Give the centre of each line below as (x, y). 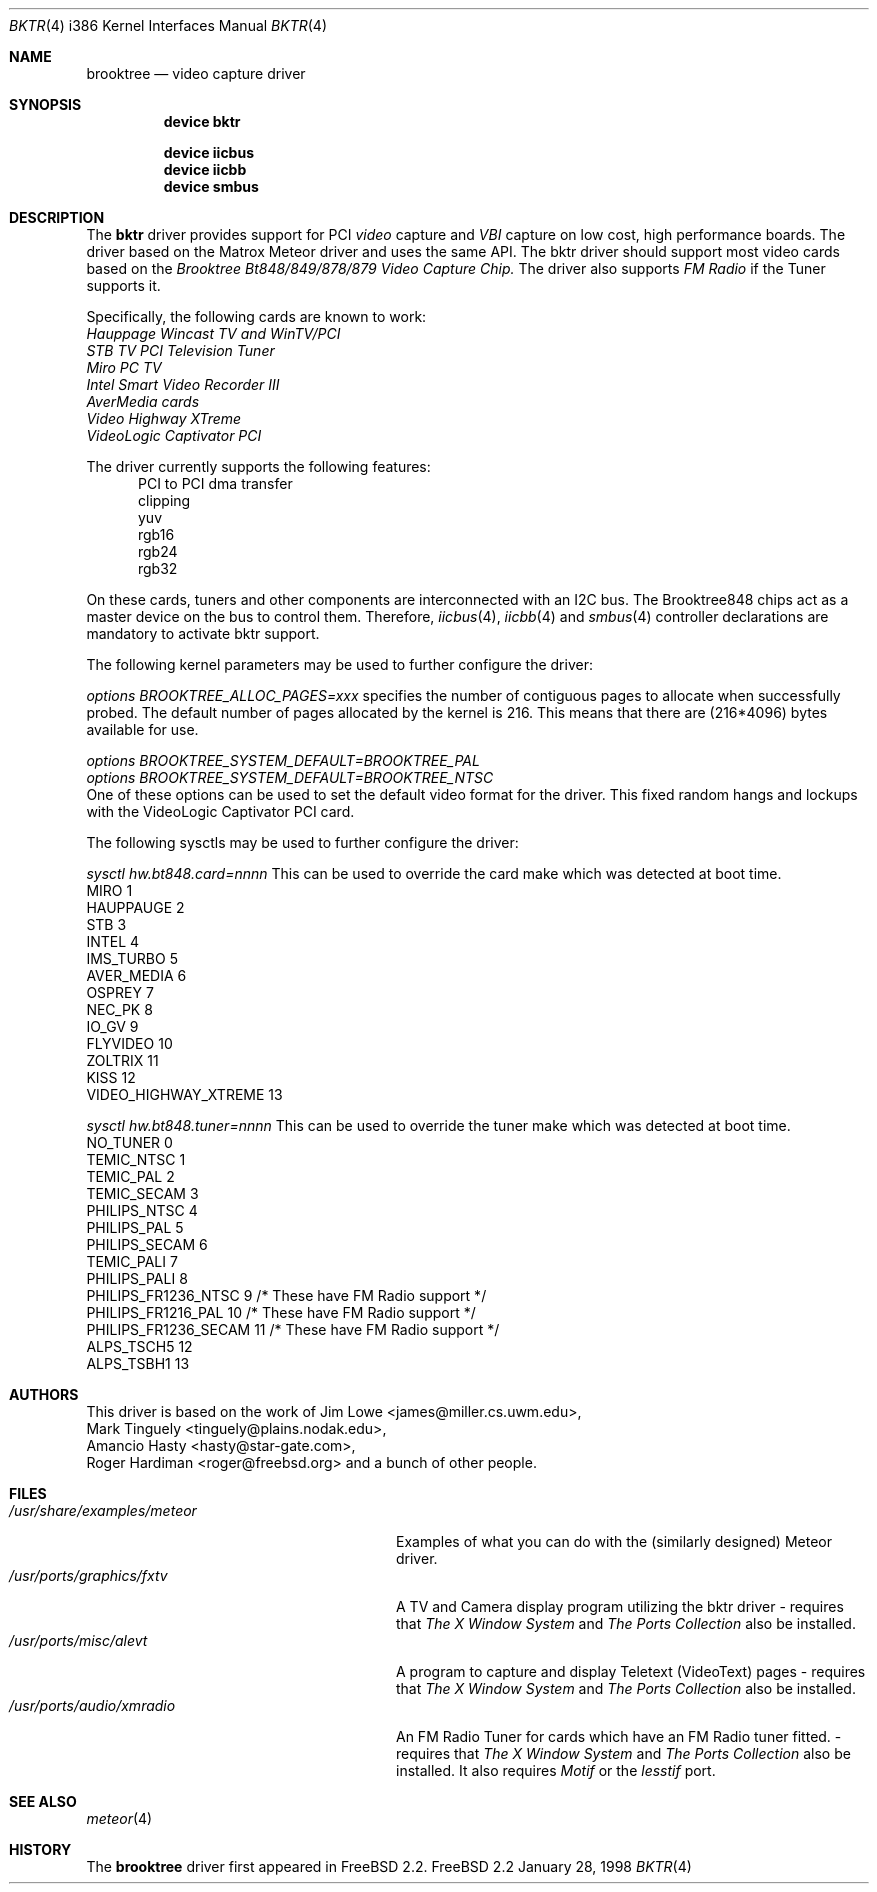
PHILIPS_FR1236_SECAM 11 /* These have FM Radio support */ (293, 1329)
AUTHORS (44, 1394)
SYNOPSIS (45, 104)
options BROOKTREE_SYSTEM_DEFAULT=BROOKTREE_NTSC (290, 777)
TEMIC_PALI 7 (132, 1261)
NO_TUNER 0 (129, 1142)
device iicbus (208, 152)
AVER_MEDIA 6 (136, 975)
